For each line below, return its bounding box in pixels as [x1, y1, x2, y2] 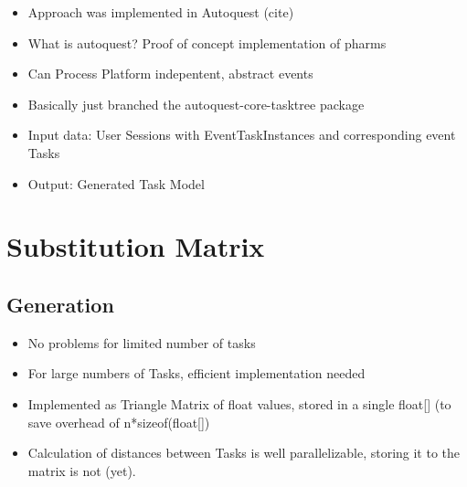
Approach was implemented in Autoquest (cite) [27, 3, 294, 21]
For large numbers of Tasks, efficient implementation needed [27, 364, 366, 383]
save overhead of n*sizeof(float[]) [27, 412, 210, 431]
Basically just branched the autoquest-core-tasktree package [27, 94, 365, 113]
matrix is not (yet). [27, 461, 136, 480]
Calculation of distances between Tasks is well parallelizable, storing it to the [27, 443, 461, 462]
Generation [6, 290, 114, 318]
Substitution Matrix [6, 228, 265, 265]
